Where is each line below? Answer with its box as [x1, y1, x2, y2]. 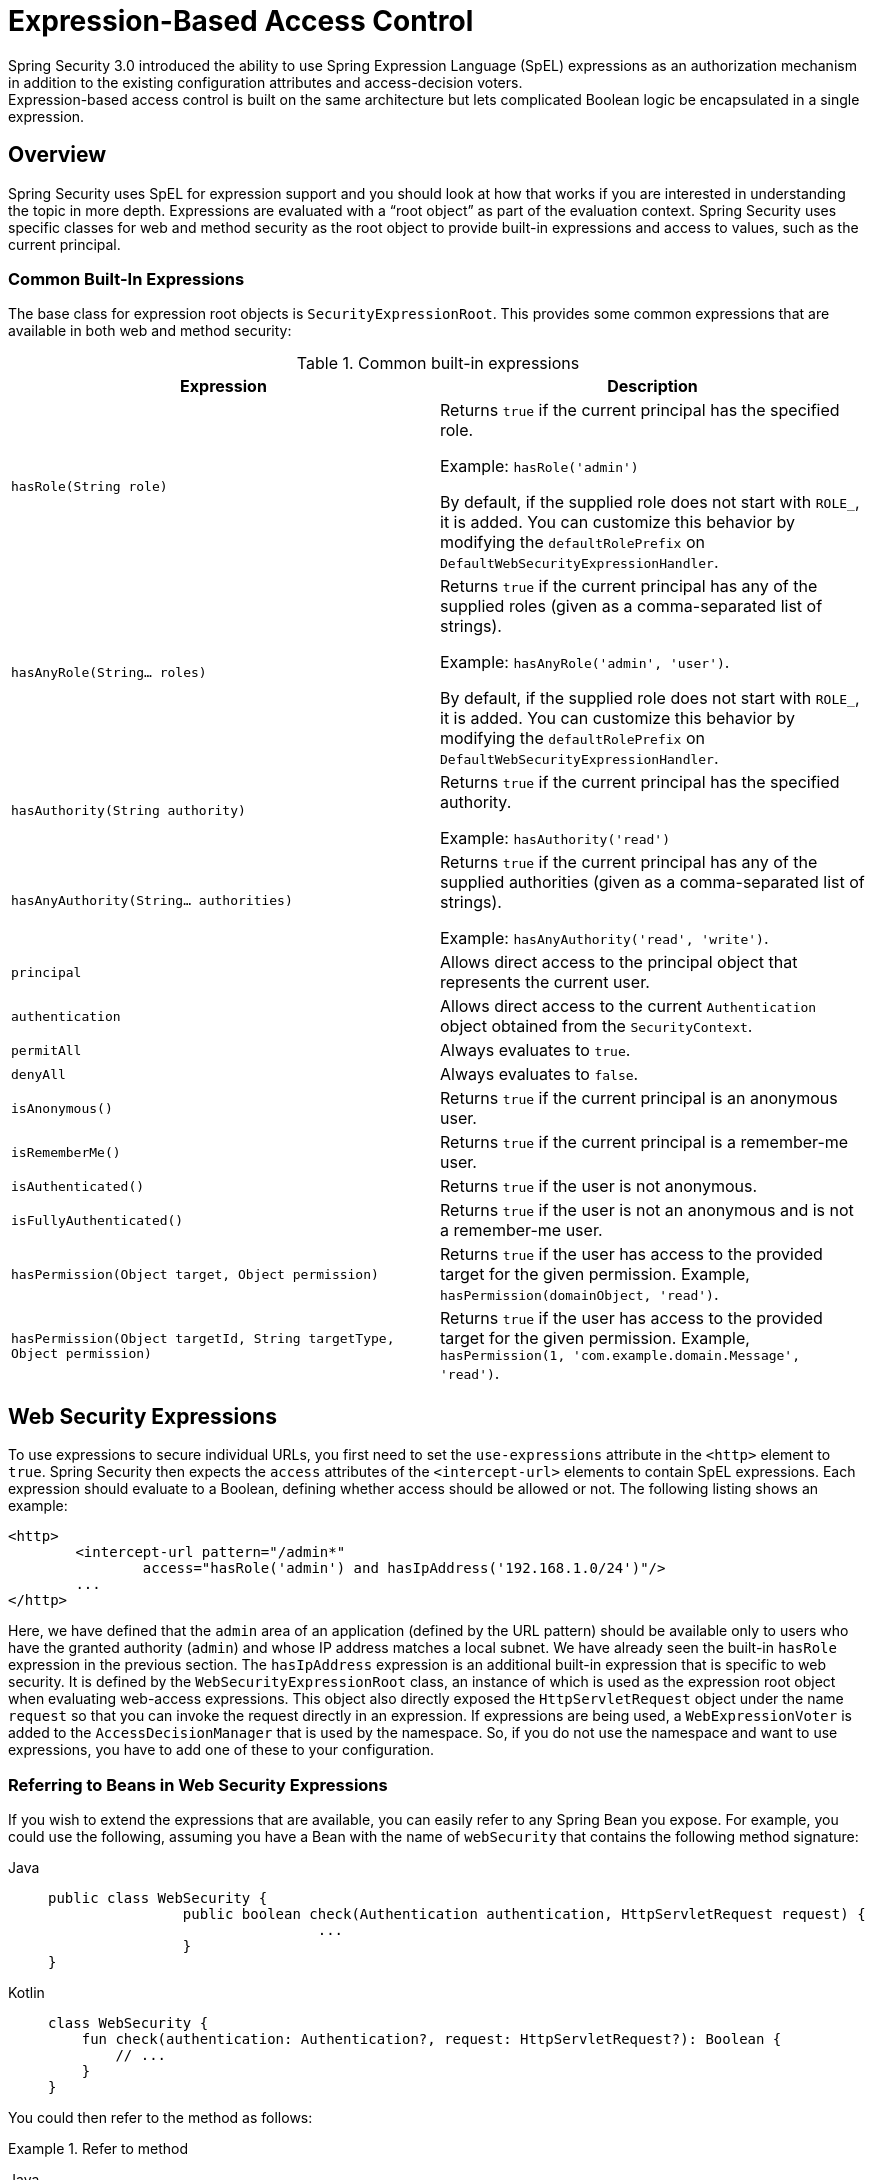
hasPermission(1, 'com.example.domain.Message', [440, 1348, 801, 1364]
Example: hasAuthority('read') [440, 828, 671, 849]
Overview [8, 142, 107, 168]
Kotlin [8, 1983, 45, 2001]
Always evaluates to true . [440, 1040, 631, 1061]
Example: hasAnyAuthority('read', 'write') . [440, 928, 769, 949]
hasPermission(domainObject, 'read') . [440, 1284, 719, 1305]
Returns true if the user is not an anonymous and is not [440, 1200, 854, 1221]
